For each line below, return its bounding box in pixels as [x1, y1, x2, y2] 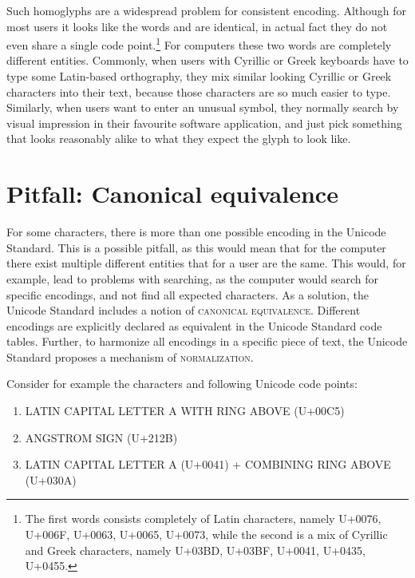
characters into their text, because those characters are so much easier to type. [6, 83, 391, 100]
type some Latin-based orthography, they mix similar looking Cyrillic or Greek [6, 68, 392, 85]
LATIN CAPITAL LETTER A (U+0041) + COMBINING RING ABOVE [25, 456, 391, 473]
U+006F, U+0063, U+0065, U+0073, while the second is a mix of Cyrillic [25, 526, 388, 543]
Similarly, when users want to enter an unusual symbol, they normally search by [6, 99, 399, 116]
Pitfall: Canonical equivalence [6, 177, 338, 210]
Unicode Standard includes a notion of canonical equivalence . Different [6, 302, 361, 319]
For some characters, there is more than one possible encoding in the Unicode [6, 224, 386, 240]
